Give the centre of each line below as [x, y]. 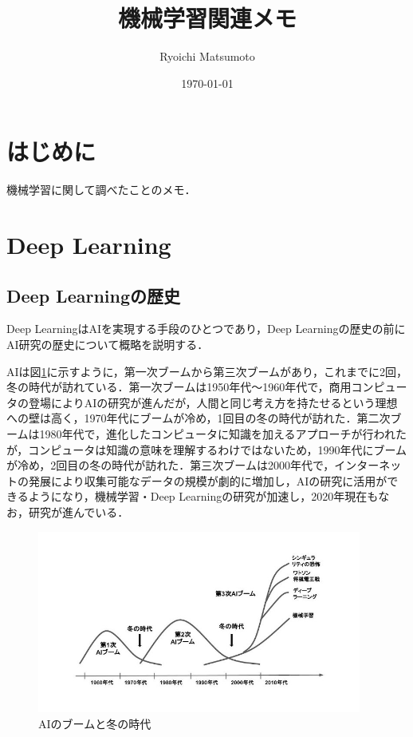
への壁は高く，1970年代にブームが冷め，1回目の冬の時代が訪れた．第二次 [199, 418]
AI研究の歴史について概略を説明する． [108, 345]
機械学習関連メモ [207, 18]
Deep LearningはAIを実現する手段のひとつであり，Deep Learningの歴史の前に [206, 329]
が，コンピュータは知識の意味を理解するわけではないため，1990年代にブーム [207, 449]
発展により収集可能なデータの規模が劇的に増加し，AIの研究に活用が [208, 480]
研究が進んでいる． [79, 511]
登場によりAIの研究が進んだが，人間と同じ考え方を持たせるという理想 [213, 402]
